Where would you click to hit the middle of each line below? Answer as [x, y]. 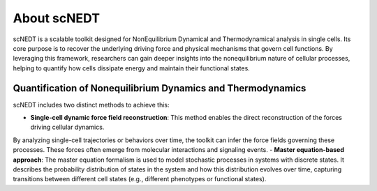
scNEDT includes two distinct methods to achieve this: [91, 105]
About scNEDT [57, 18]
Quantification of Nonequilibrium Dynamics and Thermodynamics [160, 88]
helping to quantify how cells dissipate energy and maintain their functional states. [132, 68]
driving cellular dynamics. [67, 127]
